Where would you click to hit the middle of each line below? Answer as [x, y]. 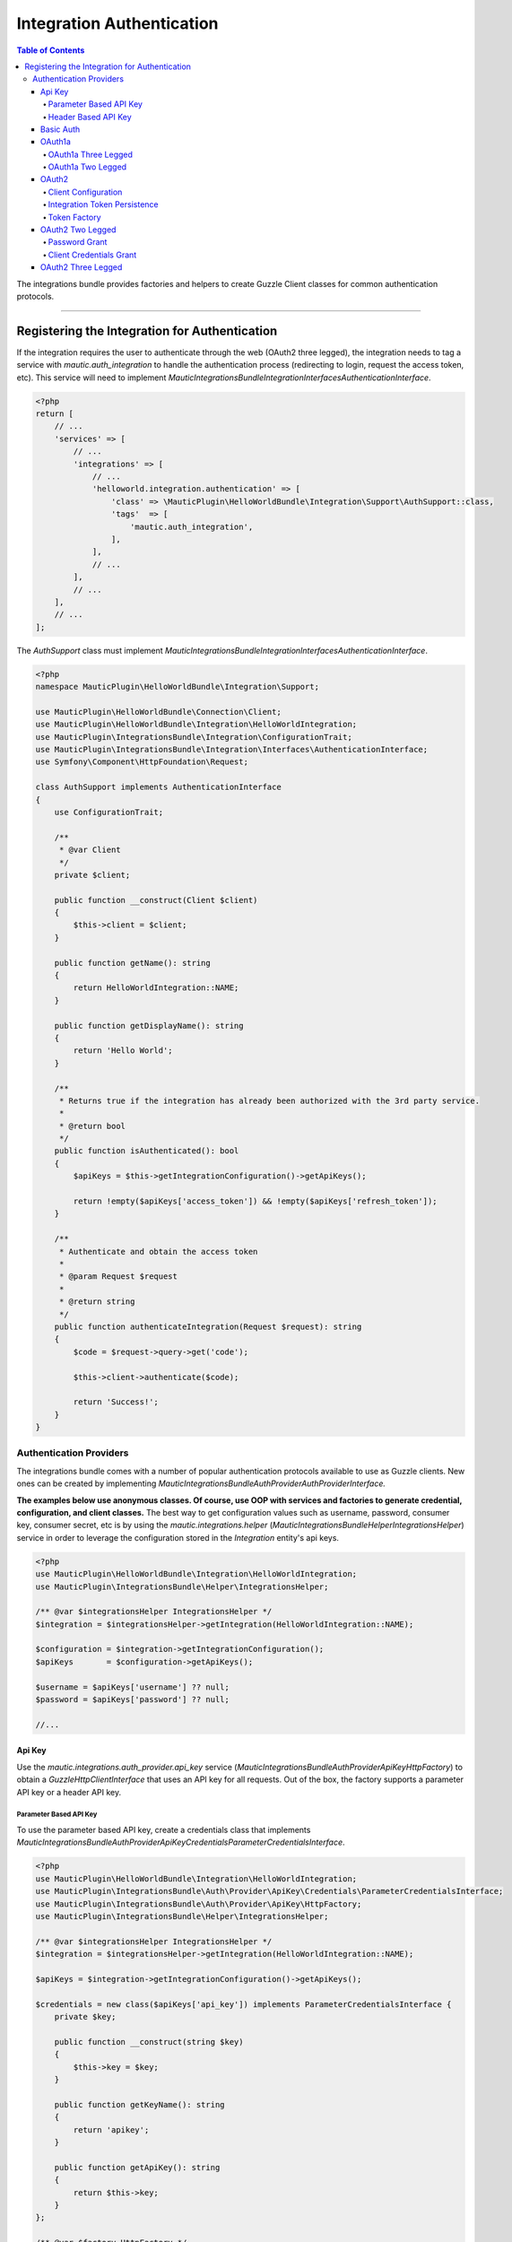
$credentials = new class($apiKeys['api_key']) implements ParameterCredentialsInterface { [243, 2004]
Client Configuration [85, 192]
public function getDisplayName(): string [149, 1025]
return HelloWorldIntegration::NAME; [156, 988]
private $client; [92, 875]
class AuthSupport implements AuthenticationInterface [158, 787]
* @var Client [90, 850]
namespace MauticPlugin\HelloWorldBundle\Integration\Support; [178, 687]
